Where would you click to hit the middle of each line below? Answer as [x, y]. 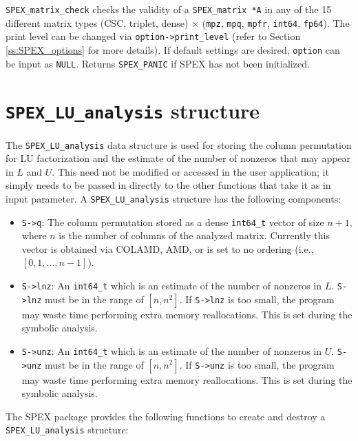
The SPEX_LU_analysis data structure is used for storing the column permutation [179, 144]
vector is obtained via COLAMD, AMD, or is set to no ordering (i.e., [168, 248]
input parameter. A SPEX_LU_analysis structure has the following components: [173, 198]
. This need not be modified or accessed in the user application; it [190, 171]
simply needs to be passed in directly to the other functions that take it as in [168, 185]
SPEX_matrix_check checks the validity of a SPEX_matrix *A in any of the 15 [169, 9]
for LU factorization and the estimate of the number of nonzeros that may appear [178, 158]
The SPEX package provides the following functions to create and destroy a [166, 416]
